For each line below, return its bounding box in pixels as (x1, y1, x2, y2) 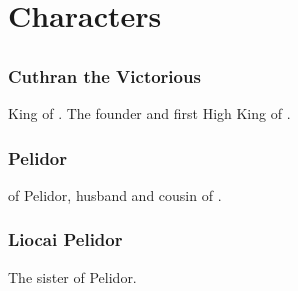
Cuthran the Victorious (8, 63, 201, 88)
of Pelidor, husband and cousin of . (8, 184, 222, 205)
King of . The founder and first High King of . (8, 103, 291, 124)
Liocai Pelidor (8, 227, 123, 252)
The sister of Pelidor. (8, 266, 137, 287)
